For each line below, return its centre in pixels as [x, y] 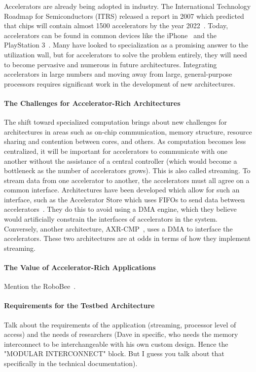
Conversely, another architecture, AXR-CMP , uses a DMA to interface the [118, 228]
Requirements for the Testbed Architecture [79, 305]
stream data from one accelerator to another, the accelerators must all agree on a [127, 180]
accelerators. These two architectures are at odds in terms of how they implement [127, 238]
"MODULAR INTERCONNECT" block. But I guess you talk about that [114, 353]
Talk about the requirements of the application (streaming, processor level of [120, 324]
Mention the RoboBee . [40, 286]
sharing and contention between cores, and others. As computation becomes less [125, 141]
